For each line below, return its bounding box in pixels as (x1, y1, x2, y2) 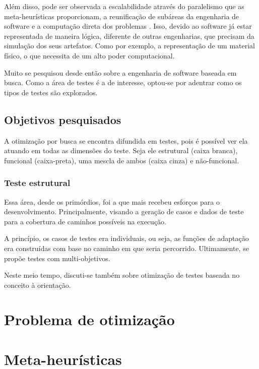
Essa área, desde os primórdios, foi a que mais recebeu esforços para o (4, 196, 220, 207)
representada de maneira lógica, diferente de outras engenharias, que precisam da (4, 30, 254, 41)
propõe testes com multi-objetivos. (4, 253, 110, 263)
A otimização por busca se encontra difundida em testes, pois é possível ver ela (4, 135, 248, 146)
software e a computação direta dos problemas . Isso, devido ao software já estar (4, 21, 252, 31)
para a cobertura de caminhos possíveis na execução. (4, 216, 167, 226)
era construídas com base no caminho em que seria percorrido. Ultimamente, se (4, 242, 249, 253)
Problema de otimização (4, 309, 175, 330)
